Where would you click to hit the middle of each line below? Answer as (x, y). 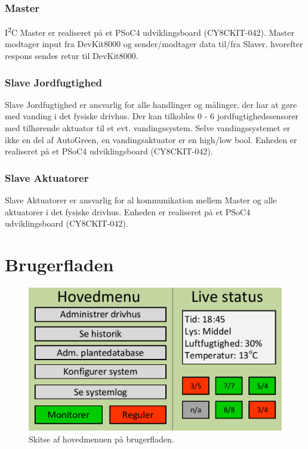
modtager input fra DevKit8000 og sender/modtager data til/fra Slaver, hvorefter (154, 44)
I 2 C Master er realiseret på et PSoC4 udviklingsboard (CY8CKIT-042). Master (150, 31)
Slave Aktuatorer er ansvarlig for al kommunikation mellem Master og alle (141, 200)
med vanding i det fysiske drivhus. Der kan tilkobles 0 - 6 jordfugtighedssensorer (152, 116)
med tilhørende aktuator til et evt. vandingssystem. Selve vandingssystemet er (148, 128)
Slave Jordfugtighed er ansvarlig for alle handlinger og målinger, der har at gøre (151, 104)
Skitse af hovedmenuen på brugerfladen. (101, 439)
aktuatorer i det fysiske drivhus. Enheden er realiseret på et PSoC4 (128, 211)
